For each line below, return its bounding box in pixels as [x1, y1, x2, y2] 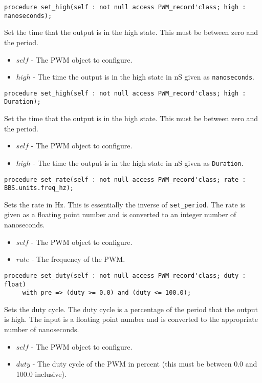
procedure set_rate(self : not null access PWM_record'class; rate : [4, 176, 246, 183]
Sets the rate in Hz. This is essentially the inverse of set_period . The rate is [4, 199, 245, 209]
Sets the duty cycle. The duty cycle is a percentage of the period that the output [4, 303, 258, 314]
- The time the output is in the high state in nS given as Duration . [33, 157, 244, 168]
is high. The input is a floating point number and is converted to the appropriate [4, 314, 258, 324]
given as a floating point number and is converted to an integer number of [4, 209, 236, 220]
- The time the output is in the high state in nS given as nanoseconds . [33, 71, 255, 82]
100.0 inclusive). [16, 368, 67, 379]
